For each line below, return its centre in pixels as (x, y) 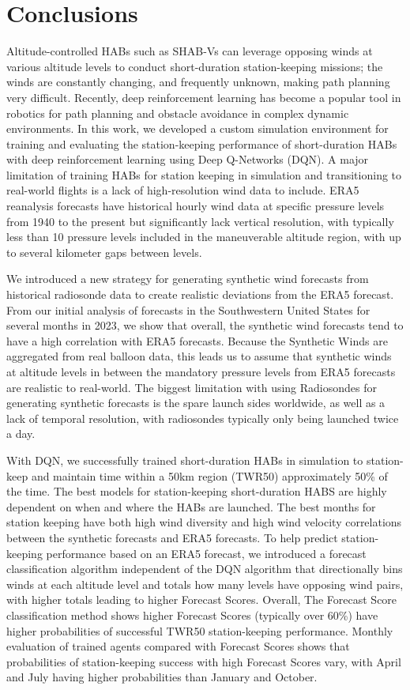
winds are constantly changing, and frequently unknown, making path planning (198, 82)
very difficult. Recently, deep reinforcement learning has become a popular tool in (204, 97)
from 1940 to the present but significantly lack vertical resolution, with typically (200, 221)
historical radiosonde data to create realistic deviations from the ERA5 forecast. (200, 294)
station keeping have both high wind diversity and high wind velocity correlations (204, 522)
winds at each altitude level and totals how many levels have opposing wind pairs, (205, 584)
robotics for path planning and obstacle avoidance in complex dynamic (178, 113)
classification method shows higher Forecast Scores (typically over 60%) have (192, 615)
